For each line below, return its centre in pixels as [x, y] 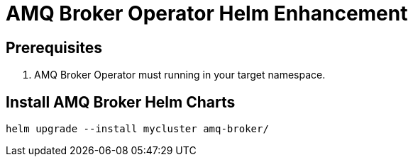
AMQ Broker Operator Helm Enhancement [207, 13]
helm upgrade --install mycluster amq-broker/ [137, 129]
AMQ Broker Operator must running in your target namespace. [180, 75]
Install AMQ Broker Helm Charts [121, 102]
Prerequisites [54, 47]
